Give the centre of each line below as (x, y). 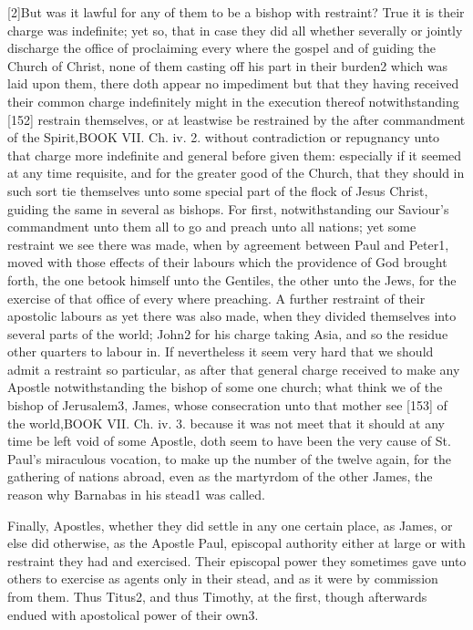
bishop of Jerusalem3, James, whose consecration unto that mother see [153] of (227, 405)
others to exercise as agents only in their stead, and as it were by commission (223, 578)
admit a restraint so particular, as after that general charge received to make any (234, 369)
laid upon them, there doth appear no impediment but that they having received (233, 83)
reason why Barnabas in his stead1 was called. (136, 495)
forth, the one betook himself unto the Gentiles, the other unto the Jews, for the (232, 279)
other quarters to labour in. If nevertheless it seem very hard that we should (221, 351)
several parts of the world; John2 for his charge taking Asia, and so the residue (228, 333)
